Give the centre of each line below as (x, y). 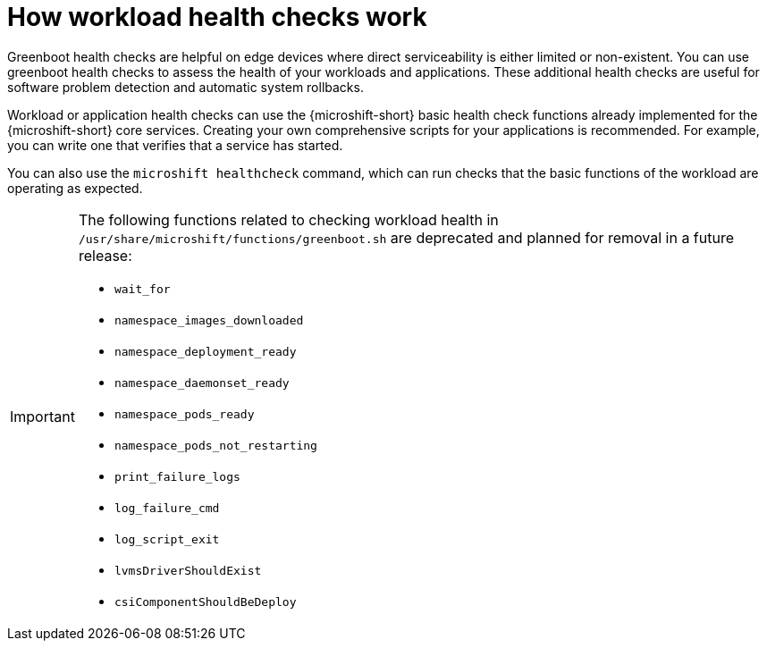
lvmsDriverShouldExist (188, 570)
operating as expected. (75, 188)
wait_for (142, 289)
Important (42, 417)
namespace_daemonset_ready (202, 383)
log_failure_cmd (167, 508)
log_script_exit (167, 539)
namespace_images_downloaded (209, 320)
